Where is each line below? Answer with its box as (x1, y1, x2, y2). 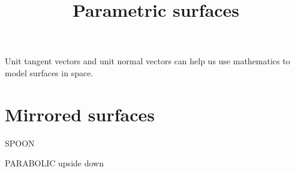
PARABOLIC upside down (5, 157, 104, 169)
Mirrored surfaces (5, 102, 155, 126)
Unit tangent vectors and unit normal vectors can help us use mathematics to (5, 55, 290, 67)
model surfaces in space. (5, 66, 94, 79)
